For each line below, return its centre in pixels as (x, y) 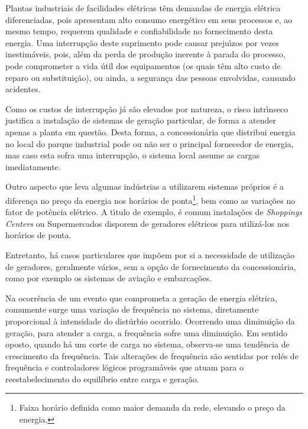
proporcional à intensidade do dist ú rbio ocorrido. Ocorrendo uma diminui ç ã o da (150, 321)
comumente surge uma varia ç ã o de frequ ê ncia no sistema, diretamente (132, 309)
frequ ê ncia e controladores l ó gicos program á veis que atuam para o (124, 367)
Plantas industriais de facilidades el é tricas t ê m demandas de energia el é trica (143, 8)
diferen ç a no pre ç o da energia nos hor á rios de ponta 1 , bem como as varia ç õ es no (150, 199)
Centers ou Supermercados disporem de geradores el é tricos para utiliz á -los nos (147, 223)
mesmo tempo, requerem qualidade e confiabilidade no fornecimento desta (139, 31)
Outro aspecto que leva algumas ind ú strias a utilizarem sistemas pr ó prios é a (145, 186)
